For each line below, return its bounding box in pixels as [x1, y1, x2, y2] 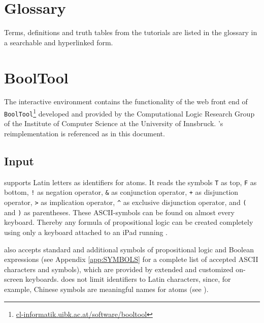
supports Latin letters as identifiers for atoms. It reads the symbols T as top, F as [4, 177, 257, 187]
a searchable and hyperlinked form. [4, 37, 113, 47]
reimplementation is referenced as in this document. [4, 128, 165, 138]
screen [4, 274, 23, 284]
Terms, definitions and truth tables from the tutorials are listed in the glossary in [4, 27, 257, 38]
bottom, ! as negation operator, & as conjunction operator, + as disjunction [4, 187, 239, 197]
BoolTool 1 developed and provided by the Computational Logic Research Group [4, 107, 255, 119]
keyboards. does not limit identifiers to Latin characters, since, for [25, 274, 231, 284]
